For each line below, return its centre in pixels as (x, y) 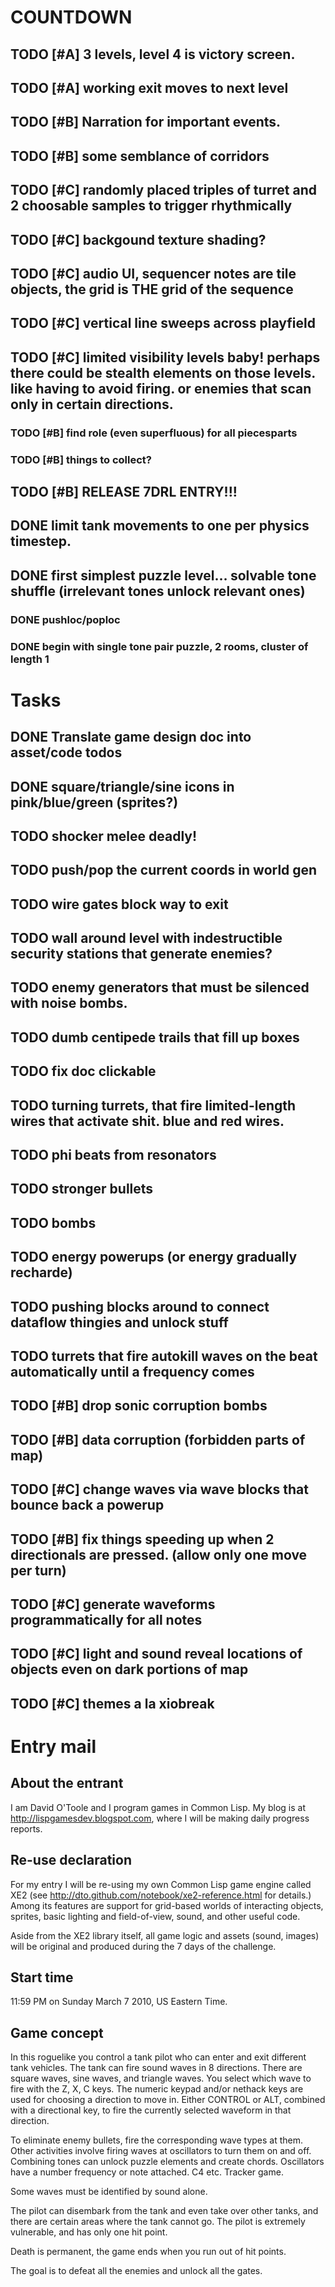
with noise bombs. (69, 1003)
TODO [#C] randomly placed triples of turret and (163, 190)
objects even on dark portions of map (129, 1669)
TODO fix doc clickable (83, 1071)
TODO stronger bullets (82, 1189)
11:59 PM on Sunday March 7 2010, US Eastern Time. (119, 2002)
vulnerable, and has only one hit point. (89, 2232)
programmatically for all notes (106, 1619)
